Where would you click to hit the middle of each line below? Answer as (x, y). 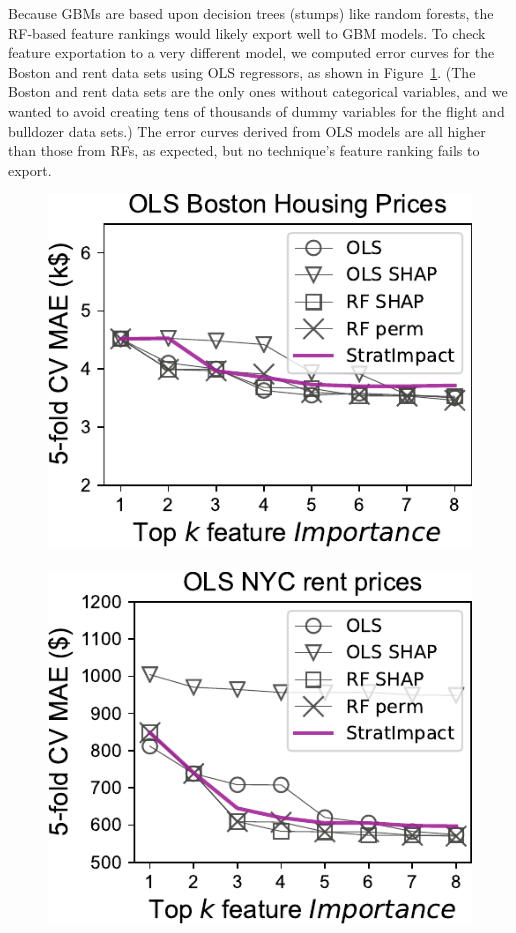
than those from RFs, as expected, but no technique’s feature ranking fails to (244, 150)
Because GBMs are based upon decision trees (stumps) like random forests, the (251, 13)
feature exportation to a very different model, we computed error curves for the (251, 52)
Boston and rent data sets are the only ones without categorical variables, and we (258, 91)
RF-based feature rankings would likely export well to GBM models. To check (247, 32)
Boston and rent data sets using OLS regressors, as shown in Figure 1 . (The (242, 71)
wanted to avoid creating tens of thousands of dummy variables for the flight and (256, 110)
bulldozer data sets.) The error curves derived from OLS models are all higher (247, 130)
